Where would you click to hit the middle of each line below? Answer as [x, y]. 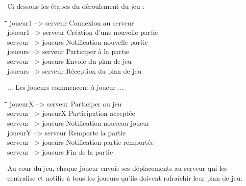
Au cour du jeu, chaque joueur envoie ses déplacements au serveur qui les [117, 168]
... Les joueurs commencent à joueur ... [66, 87]
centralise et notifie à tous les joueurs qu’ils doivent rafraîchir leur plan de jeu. [125, 177]
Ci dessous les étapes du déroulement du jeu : [76, 6]
